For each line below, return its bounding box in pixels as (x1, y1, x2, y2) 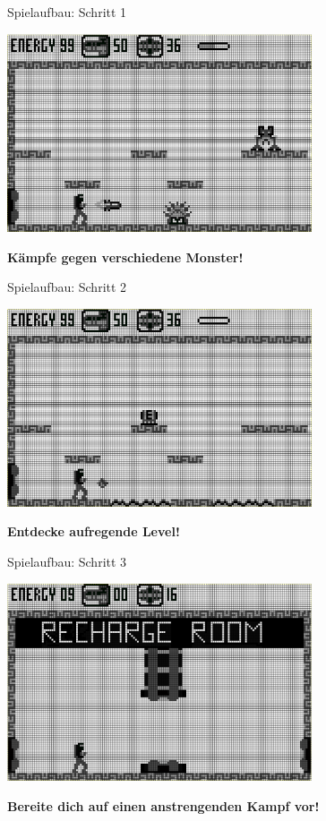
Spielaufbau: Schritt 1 (7, 3, 127, 21)
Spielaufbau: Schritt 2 (7, 278, 127, 296)
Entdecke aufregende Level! (7, 522, 180, 541)
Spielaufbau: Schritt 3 (7, 552, 127, 571)
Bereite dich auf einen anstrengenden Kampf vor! (7, 796, 320, 815)
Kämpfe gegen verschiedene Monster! (7, 247, 244, 266)
